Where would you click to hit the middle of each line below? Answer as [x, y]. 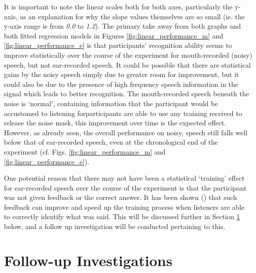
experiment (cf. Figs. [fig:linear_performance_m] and [85, 151]
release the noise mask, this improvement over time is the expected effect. [115, 123]
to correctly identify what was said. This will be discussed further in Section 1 [122, 216]
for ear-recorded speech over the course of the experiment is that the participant [125, 187]
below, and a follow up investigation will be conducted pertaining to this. [115, 226]
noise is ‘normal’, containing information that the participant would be [111, 103]
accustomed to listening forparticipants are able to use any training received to [123, 113]
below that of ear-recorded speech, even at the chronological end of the [111, 142]
